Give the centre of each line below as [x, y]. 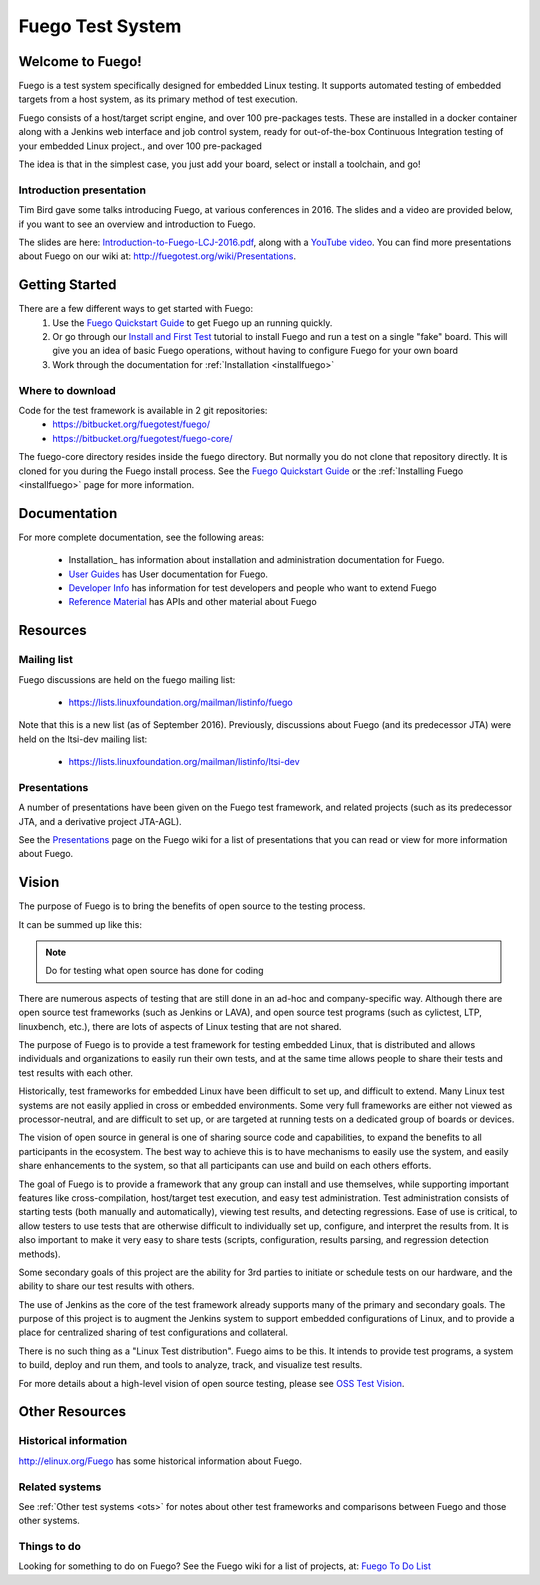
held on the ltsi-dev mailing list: [83, 739]
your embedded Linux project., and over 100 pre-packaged [140, 146]
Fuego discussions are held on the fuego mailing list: [127, 679]
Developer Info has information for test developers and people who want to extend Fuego [252, 587]
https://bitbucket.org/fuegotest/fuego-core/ [143, 438]
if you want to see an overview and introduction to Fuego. [137, 224]
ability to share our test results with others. [106, 1286]
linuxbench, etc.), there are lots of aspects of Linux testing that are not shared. [180, 1026]
